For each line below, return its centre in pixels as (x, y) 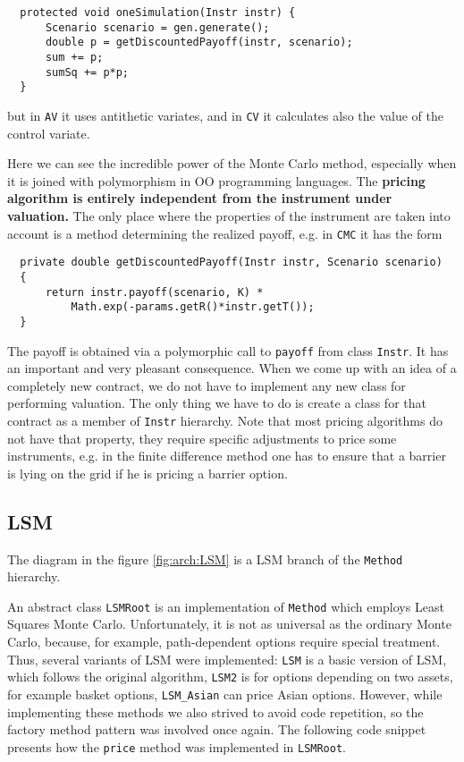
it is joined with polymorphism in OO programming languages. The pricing (216, 180)
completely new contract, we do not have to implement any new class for (207, 385)
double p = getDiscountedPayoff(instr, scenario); (199, 42)
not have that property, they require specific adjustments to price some (202, 438)
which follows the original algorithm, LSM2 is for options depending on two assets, (230, 677)
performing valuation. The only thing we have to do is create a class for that (217, 403)
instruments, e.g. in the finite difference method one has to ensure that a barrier (227, 456)
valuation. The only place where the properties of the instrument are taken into (229, 215)
